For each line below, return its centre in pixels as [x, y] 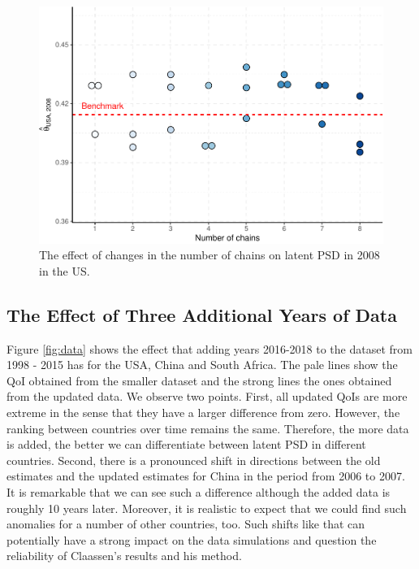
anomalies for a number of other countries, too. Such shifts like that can [186, 524]
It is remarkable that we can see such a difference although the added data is [199, 492]
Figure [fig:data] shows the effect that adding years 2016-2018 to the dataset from [209, 348]
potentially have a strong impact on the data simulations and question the [192, 539]
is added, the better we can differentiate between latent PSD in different [186, 444]
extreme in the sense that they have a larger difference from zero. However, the [203, 413]
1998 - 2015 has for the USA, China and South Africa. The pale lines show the [202, 365]
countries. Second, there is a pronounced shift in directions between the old [194, 460]
